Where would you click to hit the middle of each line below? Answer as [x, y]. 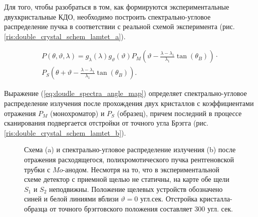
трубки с [37, 169]
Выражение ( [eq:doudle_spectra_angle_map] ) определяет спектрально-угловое [125, 93]
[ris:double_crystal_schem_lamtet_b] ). [65, 132]
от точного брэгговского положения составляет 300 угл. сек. [141, 208]
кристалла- [216, 199]
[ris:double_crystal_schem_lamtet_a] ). [65, 36]
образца [36, 208]
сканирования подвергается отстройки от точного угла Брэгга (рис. [106, 123]
